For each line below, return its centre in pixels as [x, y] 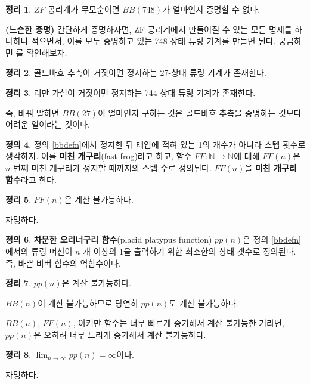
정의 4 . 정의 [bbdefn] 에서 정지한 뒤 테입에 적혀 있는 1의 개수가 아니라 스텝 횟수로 [156, 144]
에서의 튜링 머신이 [39, 251]
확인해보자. [47, 52]
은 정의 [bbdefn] [272, 239]
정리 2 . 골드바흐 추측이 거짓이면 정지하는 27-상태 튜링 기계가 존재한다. [136, 72]
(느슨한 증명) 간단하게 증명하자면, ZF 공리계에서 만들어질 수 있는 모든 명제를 [149, 29]
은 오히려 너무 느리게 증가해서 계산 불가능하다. [120, 334]
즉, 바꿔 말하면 [32, 112]
